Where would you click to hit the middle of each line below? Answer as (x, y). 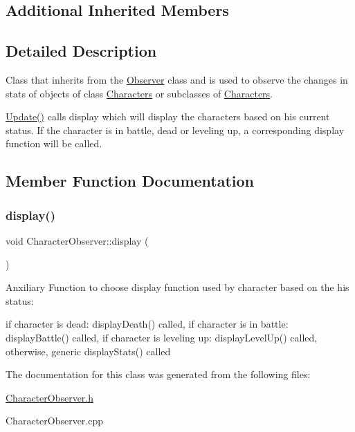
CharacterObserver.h (50, 397)
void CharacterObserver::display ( (77, 240)
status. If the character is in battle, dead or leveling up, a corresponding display (175, 130)
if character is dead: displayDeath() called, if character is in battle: (147, 324)
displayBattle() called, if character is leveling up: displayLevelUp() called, (162, 337)
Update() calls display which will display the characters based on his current (168, 116)
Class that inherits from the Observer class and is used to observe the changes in (177, 79)
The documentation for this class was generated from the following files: (158, 374)
